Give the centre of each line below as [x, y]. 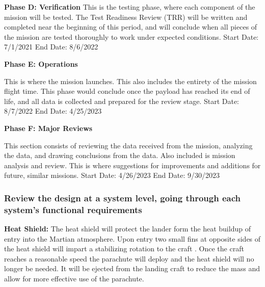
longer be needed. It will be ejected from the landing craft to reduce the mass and [132, 268]
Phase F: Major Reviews [48, 128]
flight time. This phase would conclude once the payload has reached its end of [127, 91]
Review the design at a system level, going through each [122, 198]
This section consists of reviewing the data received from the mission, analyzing [128, 145]
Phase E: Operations [41, 63]
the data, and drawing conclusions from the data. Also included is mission [120, 155]
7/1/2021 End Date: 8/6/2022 [51, 47]
